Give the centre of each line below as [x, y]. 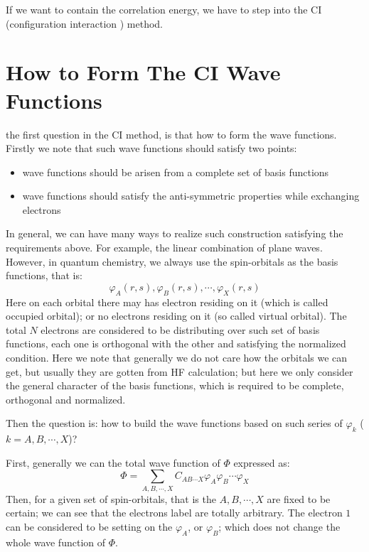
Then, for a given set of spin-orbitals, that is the [111, 498]
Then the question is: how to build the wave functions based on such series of [174, 423]
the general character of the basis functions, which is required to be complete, [175, 385]
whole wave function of [55, 542]
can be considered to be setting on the [89, 526]
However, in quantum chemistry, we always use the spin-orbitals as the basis [172, 261]
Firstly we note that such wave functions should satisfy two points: [151, 148]
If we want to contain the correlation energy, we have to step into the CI [164, 9]
